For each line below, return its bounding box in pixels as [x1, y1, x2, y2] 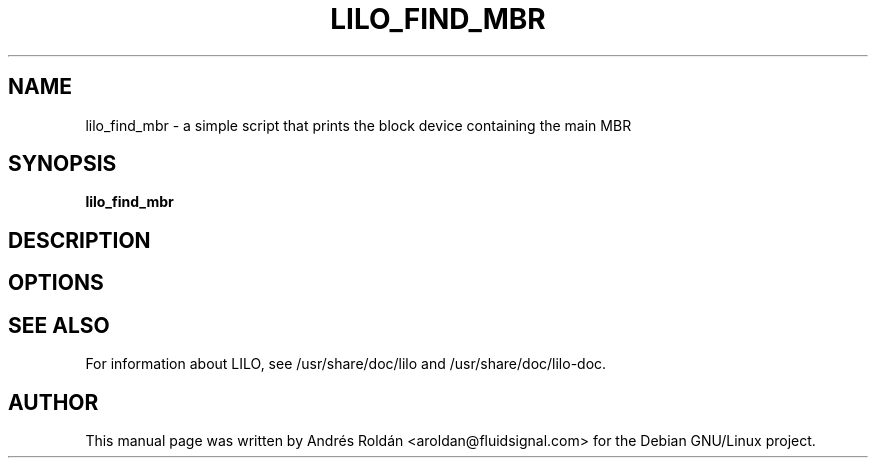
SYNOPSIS [8, 151, 117, 177]
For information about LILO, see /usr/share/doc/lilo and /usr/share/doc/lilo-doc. [85, 355, 607, 373]
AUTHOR [8, 389, 99, 415]
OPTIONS [8, 270, 104, 296]
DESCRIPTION [8, 227, 151, 253]
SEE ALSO [8, 312, 110, 338]
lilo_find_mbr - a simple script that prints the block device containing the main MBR [85, 116, 632, 134]
